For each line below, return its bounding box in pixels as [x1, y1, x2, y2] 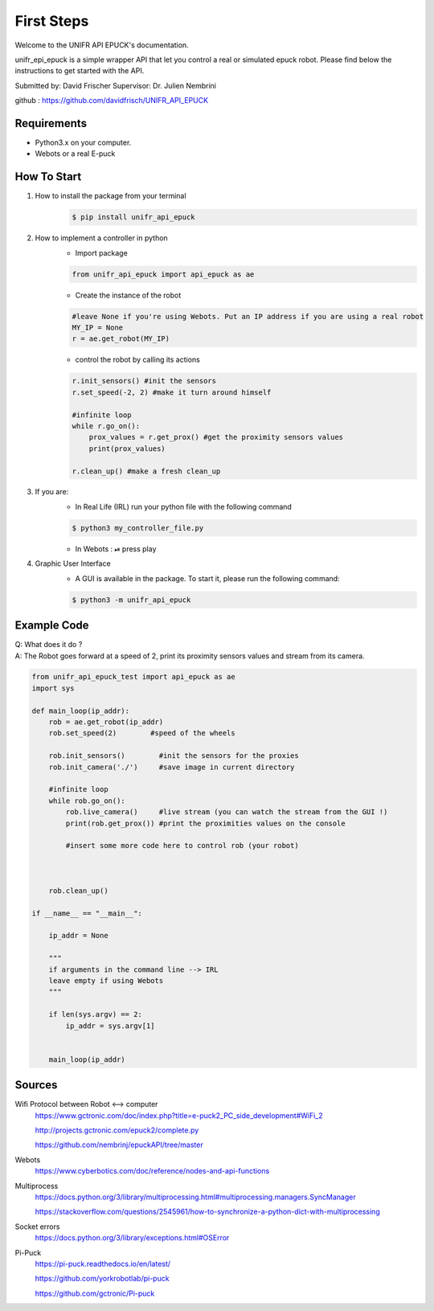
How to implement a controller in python [35, 233, 168, 243]
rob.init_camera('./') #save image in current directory [48, 762, 295, 772]
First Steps [14, 12, 89, 30]
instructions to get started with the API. [14, 66, 145, 76]
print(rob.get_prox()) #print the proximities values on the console [65, 818, 346, 828]
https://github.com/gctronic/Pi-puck [35, 1288, 155, 1298]
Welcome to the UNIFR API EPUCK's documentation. [14, 40, 189, 50]
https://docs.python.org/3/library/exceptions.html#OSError [35, 1233, 230, 1243]
